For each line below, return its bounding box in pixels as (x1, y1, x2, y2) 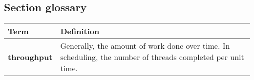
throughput (8, 51, 53, 63)
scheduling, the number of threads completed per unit (60, 51, 244, 63)
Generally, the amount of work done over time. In (60, 40, 230, 52)
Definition (60, 25, 100, 37)
